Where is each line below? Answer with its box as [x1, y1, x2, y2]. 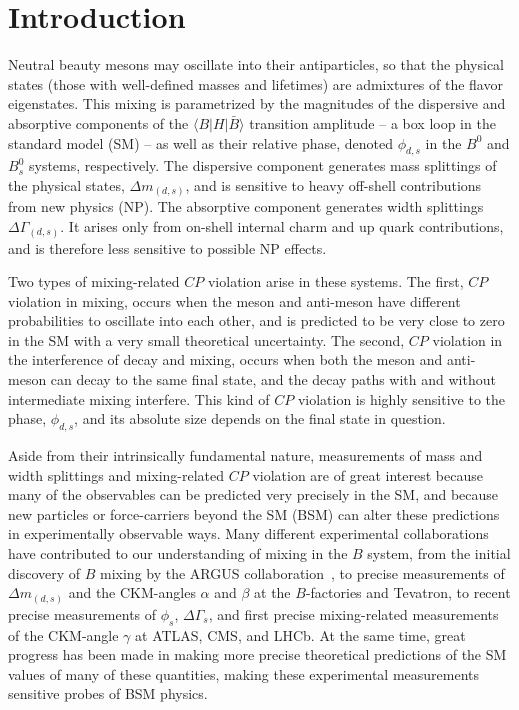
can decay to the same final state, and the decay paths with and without [50, 369, 496, 390]
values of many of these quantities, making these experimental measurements [8, 663, 480, 684]
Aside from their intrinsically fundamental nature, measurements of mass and [8, 445, 483, 466]
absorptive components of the [8, 112, 189, 133]
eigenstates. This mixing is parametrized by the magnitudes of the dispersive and [8, 93, 506, 114]
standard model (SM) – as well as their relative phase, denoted [8, 132, 394, 153]
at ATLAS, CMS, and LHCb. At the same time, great [135, 624, 466, 645]
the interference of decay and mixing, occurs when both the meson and [8, 349, 443, 370]
